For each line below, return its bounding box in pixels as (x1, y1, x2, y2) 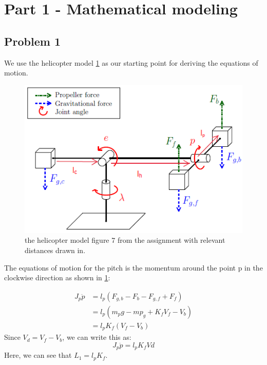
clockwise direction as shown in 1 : (4, 272, 110, 283)
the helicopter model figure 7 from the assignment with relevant (25, 235, 225, 245)
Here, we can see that (4, 350, 72, 360)
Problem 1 (4, 33, 61, 49)
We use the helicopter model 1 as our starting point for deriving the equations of (4, 57, 258, 68)
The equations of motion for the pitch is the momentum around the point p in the (4, 262, 263, 273)
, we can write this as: (62, 332, 131, 342)
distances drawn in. (25, 244, 86, 255)
